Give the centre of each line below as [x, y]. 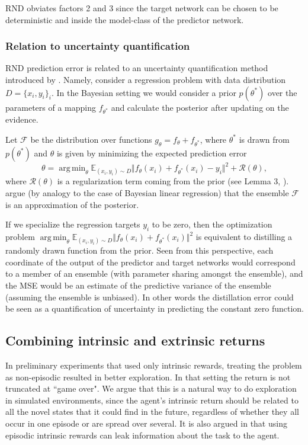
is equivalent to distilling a [244, 236]
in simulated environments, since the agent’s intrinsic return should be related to [152, 400]
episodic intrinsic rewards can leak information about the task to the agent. [142, 435]
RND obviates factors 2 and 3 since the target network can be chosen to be [142, 8]
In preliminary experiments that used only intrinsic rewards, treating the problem [154, 365]
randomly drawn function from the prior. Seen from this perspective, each [139, 250]
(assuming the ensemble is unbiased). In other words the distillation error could [150, 297]
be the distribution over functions [91, 139]
